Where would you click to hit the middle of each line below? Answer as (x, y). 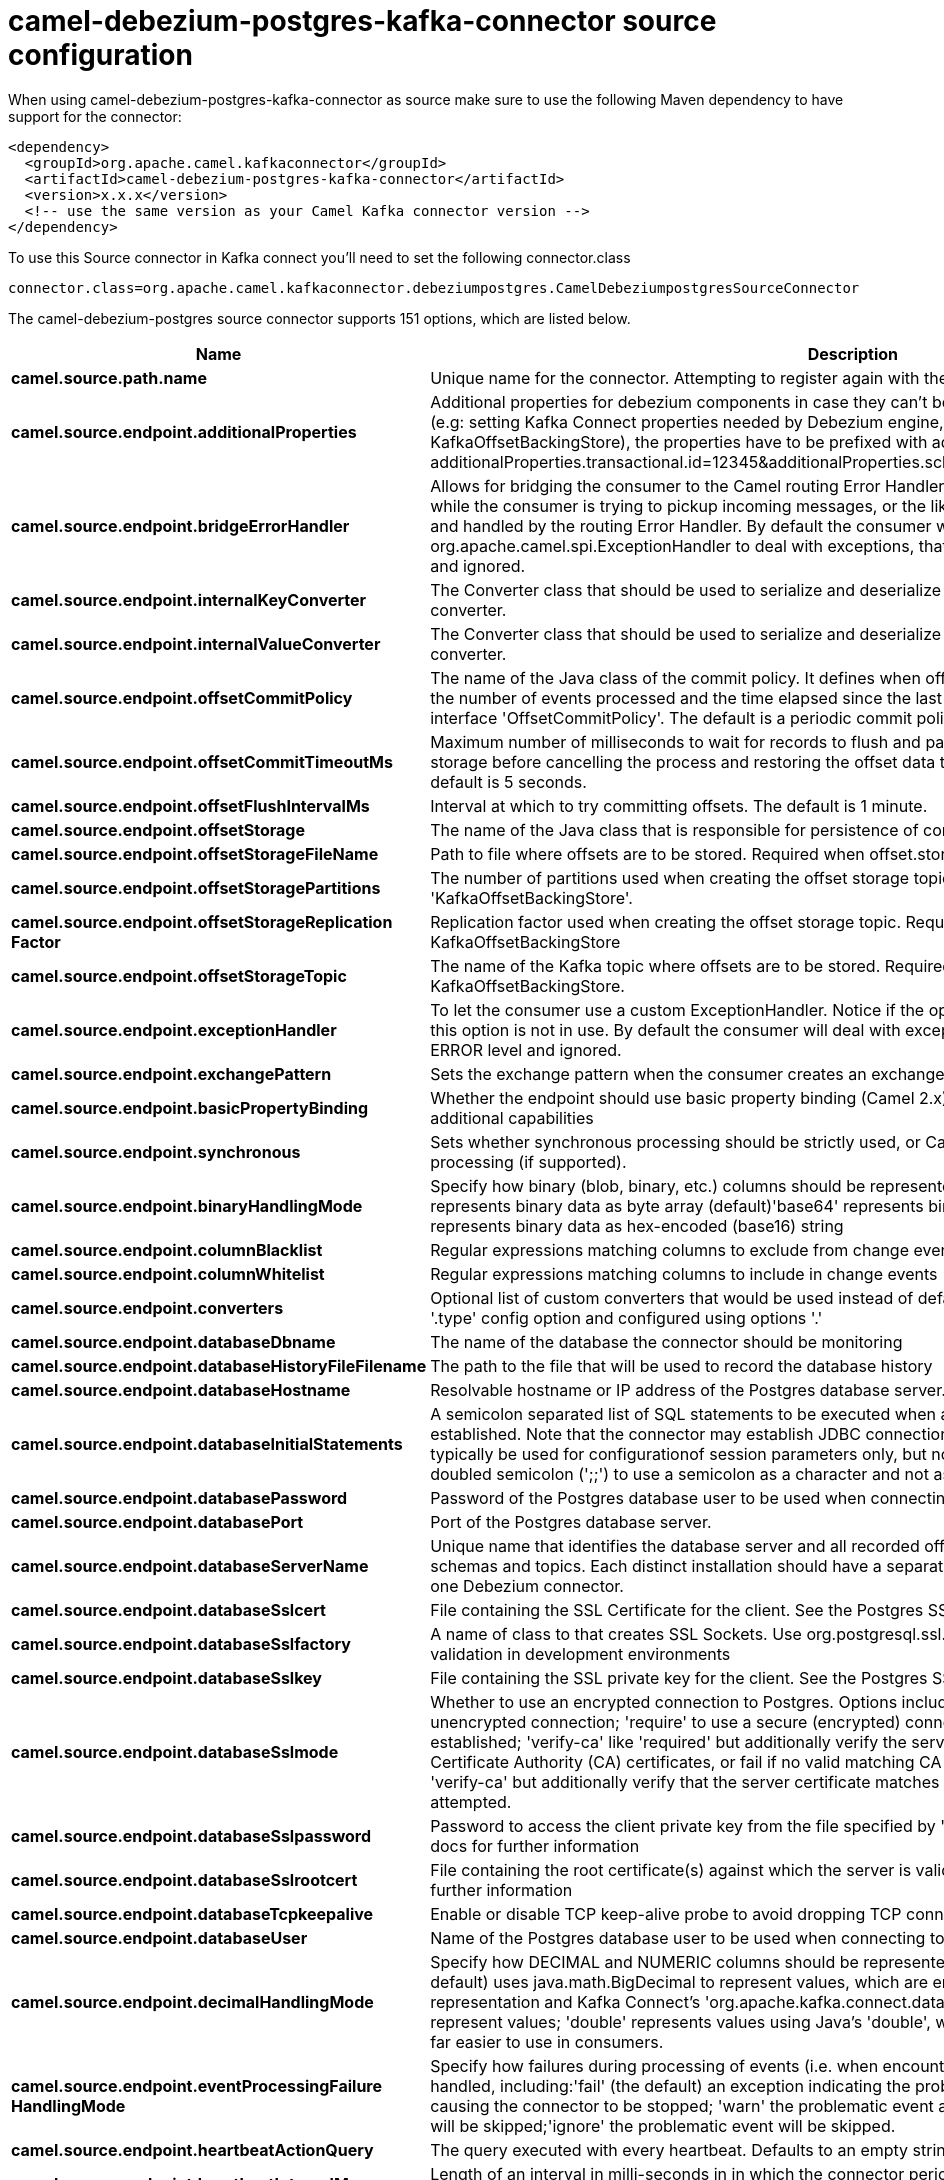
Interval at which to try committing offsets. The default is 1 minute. (679, 805)
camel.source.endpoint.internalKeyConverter (189, 599)
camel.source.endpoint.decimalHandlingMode (192, 2001)
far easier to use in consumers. (547, 2041)
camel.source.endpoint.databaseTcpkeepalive (192, 1913)
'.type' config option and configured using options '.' (626, 1317)
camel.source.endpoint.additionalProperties (184, 431)
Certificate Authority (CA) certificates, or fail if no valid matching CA (686, 1761)
